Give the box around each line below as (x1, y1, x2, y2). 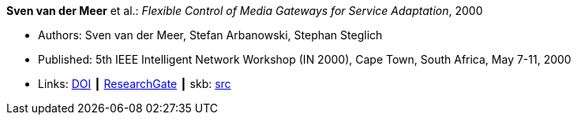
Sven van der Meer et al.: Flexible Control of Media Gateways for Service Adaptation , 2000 (6, 4, 483, 17)
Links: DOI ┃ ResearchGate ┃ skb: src (38, 77, 231, 90)
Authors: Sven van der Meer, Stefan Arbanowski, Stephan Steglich (38, 28, 383, 42)
